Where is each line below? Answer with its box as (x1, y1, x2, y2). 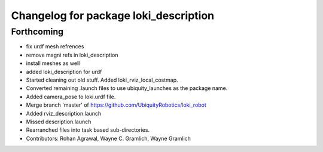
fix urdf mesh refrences (26, 43, 84, 50)
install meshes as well (26, 60, 80, 67)
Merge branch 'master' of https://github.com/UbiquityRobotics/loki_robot (26, 101, 206, 108)
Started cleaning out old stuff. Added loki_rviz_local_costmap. (26, 76, 179, 83)
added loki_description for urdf (26, 68, 102, 75)
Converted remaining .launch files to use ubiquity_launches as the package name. (26, 85, 228, 92)
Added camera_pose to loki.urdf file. (26, 93, 116, 100)
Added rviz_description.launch (26, 110, 102, 117)
